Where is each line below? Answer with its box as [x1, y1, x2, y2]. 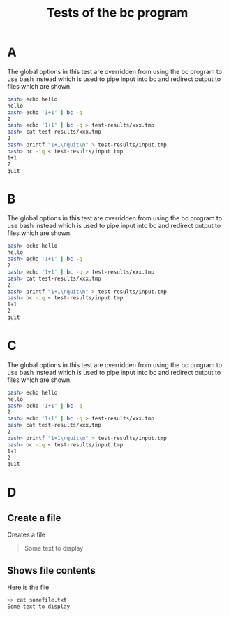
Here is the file [7, 583, 50, 592]
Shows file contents [7, 565, 96, 576]
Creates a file [7, 530, 46, 539]
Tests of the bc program [46, 5, 189, 21]
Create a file [7, 512, 61, 524]
